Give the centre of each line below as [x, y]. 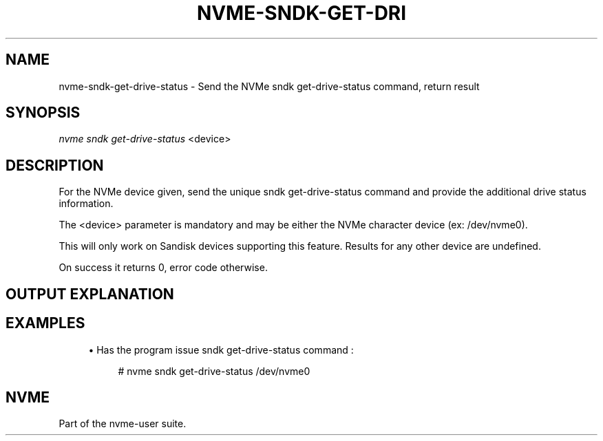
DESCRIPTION [55, 165]
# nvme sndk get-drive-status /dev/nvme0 [214, 371]
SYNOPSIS [43, 113]
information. [86, 204]
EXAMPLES [45, 323]
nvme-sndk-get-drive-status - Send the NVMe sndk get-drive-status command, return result [269, 86]
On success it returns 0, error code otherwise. [163, 268]
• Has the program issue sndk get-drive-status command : [221, 349]
